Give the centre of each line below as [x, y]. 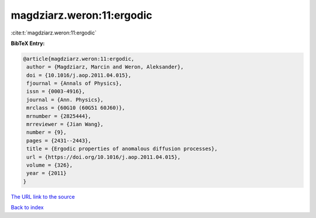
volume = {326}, [50, 165]
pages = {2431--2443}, [59, 141]
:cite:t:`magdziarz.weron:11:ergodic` [54, 33]
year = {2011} [47, 173]
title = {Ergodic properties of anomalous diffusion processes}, [122, 149]
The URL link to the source [43, 196]
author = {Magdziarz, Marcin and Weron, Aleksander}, [105, 67]
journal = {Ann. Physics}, [65, 100]
